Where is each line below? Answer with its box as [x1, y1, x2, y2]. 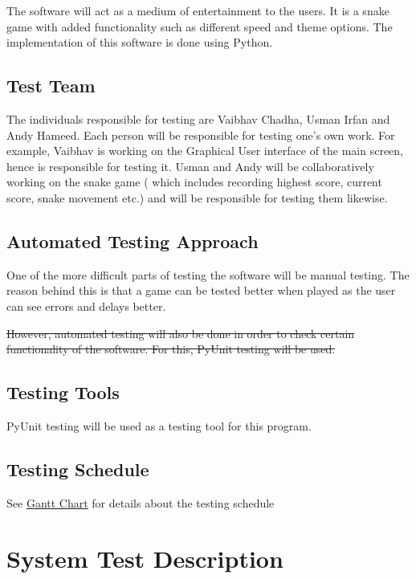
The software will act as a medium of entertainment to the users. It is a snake [6, 2, 389, 18]
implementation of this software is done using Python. [6, 34, 273, 51]
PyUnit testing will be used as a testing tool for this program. [6, 417, 312, 434]
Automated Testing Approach [6, 228, 259, 253]
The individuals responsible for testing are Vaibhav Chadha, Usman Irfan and [6, 110, 390, 127]
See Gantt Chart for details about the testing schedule [6, 494, 275, 511]
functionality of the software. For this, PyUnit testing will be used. [6, 340, 336, 357]
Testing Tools [6, 380, 120, 405]
